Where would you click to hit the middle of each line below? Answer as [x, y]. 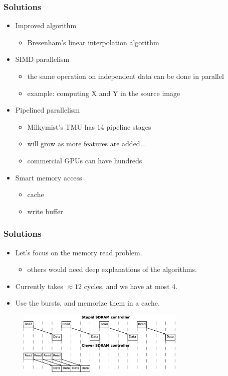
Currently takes [39, 286]
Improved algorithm [46, 25]
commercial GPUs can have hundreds [85, 160]
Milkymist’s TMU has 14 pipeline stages [89, 126]
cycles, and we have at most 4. [131, 286]
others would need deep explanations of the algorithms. [112, 269]
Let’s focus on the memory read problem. [79, 252]
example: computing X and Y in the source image [104, 93]
